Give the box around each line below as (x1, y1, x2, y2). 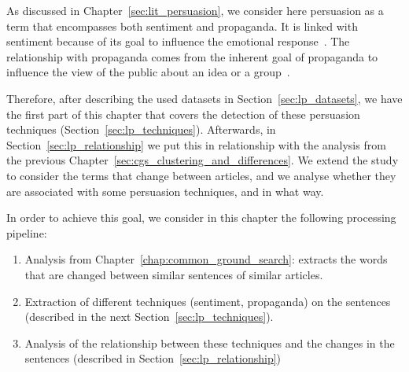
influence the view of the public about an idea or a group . (6, 64, 290, 80)
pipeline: (6, 224, 47, 241)
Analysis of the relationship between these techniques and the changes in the (24, 334, 395, 351)
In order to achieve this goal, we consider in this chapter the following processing (6, 209, 396, 226)
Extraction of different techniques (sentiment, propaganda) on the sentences (24, 293, 391, 309)
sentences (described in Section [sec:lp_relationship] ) (24, 350, 282, 366)
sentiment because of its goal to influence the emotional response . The (6, 33, 350, 50)
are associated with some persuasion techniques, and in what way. (6, 182, 324, 199)
